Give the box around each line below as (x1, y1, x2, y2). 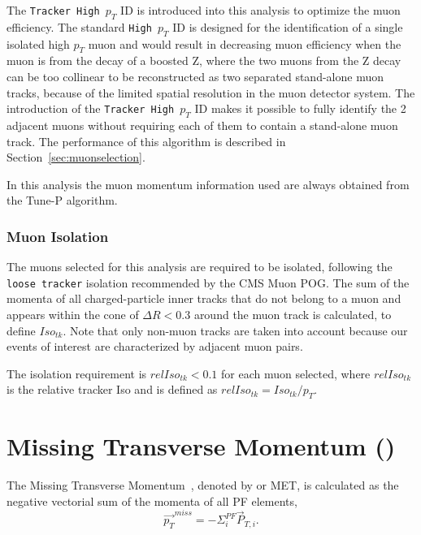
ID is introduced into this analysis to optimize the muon (120, 2, 401, 18)
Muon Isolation (7, 226, 109, 246)
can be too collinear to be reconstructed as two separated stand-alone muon (7, 67, 384, 84)
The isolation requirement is (7, 365, 147, 382)
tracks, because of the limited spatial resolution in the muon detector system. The (7, 84, 415, 101)
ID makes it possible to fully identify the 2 (194, 100, 406, 117)
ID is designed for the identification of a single (172, 18, 403, 35)
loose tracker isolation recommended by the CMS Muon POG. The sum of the (7, 274, 410, 291)
